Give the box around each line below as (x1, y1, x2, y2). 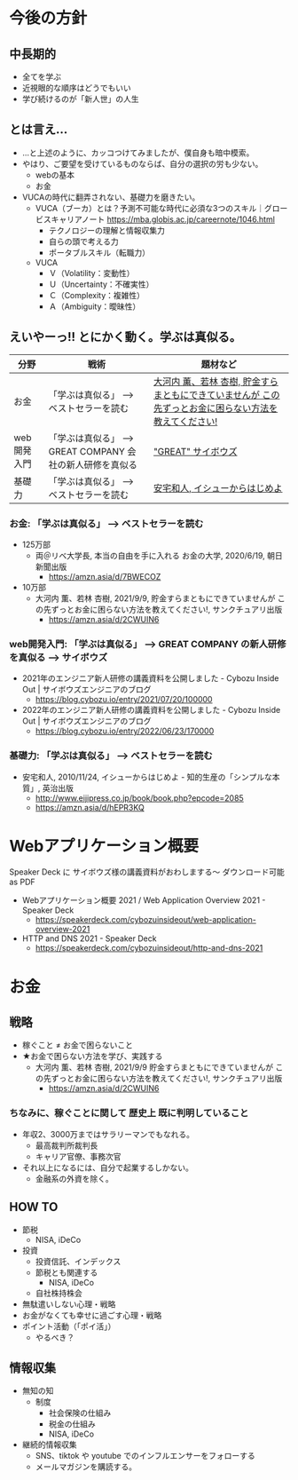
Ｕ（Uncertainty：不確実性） (48, 279, 154, 289)
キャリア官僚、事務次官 (35, 1151, 122, 1161)
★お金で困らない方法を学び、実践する (21, 1051, 163, 1062)
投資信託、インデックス (35, 1255, 122, 1266)
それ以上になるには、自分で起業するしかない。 (21, 1162, 193, 1173)
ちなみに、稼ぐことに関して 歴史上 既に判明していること (9, 1107, 249, 1120)
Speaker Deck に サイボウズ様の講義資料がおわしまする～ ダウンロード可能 (9, 867, 286, 877)
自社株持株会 (35, 1287, 82, 1298)
